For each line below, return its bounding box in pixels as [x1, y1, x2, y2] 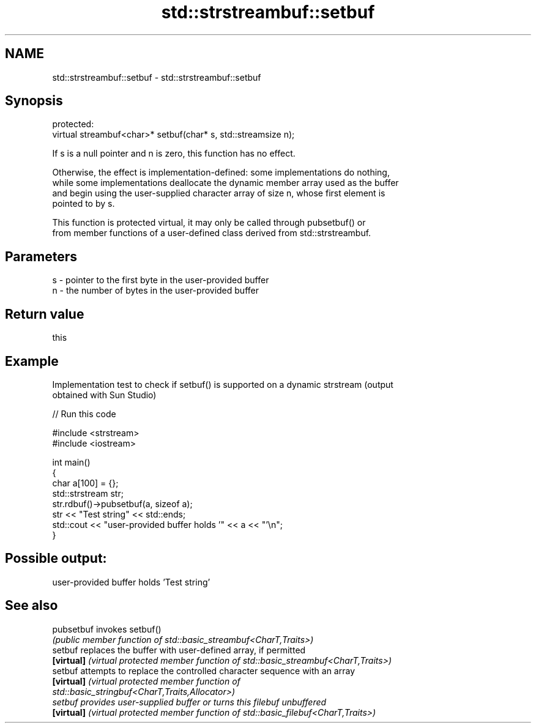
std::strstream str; [52, 488, 124, 499]
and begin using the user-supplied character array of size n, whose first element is [52, 188, 385, 199]
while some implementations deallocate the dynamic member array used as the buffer [52, 177, 399, 188]
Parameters [5, 248, 77, 264]
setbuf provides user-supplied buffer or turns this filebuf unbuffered [52, 696, 327, 707]
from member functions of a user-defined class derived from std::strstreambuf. [52, 228, 371, 239]
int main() [52, 456, 91, 467]
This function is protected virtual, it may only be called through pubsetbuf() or [52, 217, 366, 228]
